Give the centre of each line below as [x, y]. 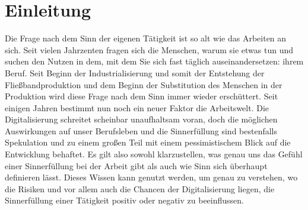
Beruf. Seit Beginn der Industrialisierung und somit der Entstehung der [135, 72]
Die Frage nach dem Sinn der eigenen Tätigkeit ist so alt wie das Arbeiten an [146, 38]
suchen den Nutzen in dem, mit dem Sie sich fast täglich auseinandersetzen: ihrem [154, 61]
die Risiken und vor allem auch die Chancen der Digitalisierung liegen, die [140, 188]
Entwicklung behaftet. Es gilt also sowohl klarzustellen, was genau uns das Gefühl [154, 154]
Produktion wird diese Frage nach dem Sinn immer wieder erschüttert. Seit [142, 96]
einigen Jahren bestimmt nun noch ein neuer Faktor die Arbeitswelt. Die [137, 107]
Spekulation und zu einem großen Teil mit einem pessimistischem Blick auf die [148, 142]
